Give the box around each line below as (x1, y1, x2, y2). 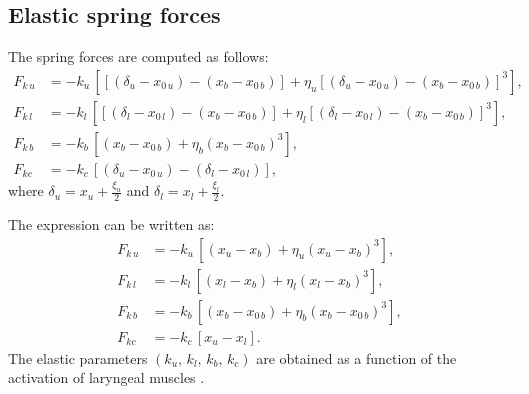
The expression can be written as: (8, 214, 215, 235)
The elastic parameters (8, 347, 148, 368)
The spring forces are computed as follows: (8, 46, 269, 67)
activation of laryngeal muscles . (8, 367, 205, 388)
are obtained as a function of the (256, 347, 457, 368)
